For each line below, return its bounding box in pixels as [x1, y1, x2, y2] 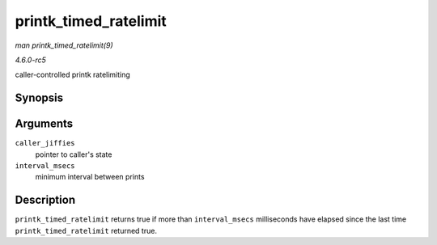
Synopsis [15, 91, 64, 105]
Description [15, 193, 76, 207]
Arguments [15, 117, 74, 131]
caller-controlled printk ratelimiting [15, 70, 131, 80]
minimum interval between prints [35, 172, 145, 182]
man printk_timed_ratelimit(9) [15, 40, 113, 50]
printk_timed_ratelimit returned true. [15, 226, 158, 235]
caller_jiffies [15, 138, 76, 148]
